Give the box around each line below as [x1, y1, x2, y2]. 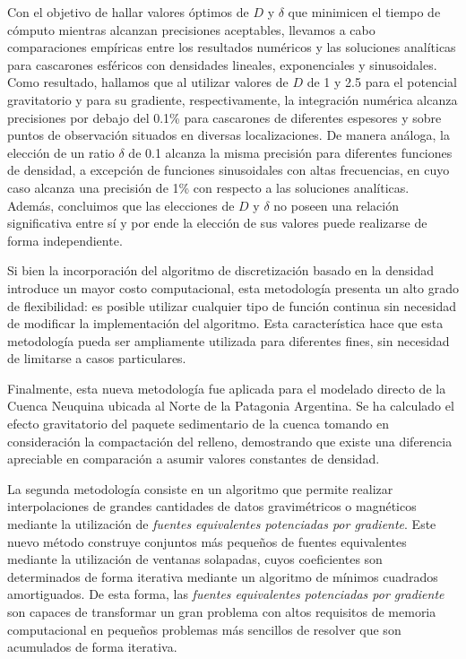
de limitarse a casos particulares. [7, 349, 186, 368]
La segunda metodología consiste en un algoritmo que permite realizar [7, 479, 393, 498]
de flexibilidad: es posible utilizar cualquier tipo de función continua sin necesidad [7, 296, 456, 315]
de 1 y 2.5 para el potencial [306, 73, 457, 91]
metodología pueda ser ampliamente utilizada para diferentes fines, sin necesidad [7, 331, 450, 350]
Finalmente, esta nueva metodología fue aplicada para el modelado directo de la [7, 378, 446, 397]
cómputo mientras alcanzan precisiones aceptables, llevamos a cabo [7, 20, 375, 39]
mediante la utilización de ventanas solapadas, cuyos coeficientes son [7, 550, 383, 568]
